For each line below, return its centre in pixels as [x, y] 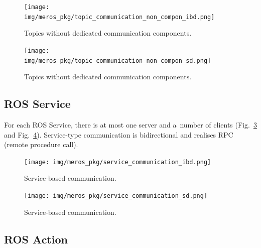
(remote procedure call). [41, 144]
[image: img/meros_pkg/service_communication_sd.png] [116, 196]
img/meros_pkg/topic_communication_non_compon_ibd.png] [119, 17]
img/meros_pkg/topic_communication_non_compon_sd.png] [118, 60]
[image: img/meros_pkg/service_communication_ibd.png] [118, 162]
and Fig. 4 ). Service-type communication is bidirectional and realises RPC [119, 134]
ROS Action [36, 239]
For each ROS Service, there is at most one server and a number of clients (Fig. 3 [130, 125]
